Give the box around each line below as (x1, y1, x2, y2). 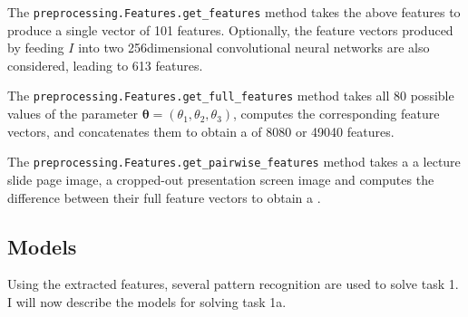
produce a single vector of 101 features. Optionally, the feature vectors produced (7, 20, 453, 39)
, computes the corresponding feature (233, 104, 440, 123)
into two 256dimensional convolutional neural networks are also (78, 38, 430, 57)
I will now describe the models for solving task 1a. (7, 292, 287, 311)
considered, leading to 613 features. (7, 55, 203, 74)
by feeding (7, 38, 64, 57)
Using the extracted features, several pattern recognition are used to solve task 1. (7, 274, 459, 293)
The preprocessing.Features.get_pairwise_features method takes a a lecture (7, 152, 461, 171)
